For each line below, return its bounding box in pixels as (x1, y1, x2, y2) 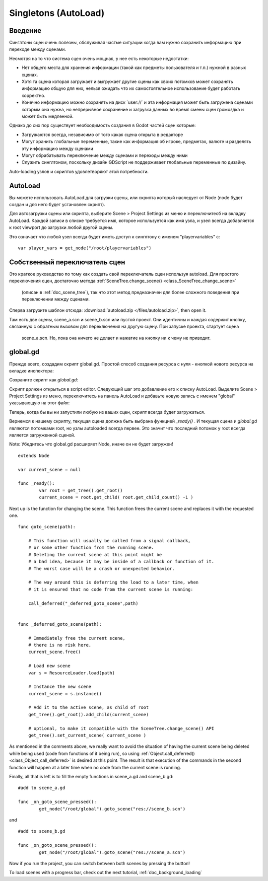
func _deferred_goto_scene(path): (18, 621, 102, 627)
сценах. (21, 72, 38, 77)
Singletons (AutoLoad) (9, 7, 105, 18)
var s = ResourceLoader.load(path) (28, 670, 115, 675)
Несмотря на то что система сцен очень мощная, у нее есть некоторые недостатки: (9, 55, 189, 62)
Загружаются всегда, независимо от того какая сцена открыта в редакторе (21, 132, 183, 138)
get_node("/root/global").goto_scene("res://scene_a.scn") (39, 849, 186, 855)
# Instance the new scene (28, 684, 92, 690)
